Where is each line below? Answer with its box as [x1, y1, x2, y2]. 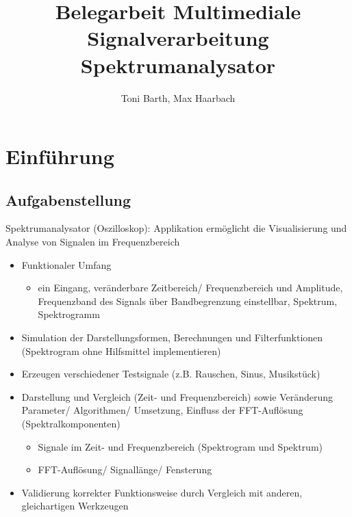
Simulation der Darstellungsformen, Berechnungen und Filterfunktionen [21, 330, 323, 345]
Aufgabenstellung [5, 189, 131, 210]
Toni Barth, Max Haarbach [121, 90, 236, 105]
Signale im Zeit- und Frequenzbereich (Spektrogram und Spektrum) [38, 439, 323, 453]
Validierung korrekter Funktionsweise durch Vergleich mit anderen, [21, 485, 303, 499]
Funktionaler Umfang [21, 257, 112, 271]
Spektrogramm [38, 307, 100, 321]
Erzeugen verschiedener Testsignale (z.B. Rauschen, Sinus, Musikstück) [21, 367, 320, 381]
